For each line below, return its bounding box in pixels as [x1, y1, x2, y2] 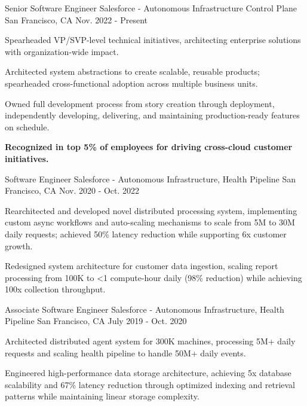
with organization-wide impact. [5, 45, 119, 57]
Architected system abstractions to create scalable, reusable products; [5, 65, 260, 78]
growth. [5, 239, 33, 252]
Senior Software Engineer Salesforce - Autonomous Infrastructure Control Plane [5, 2, 297, 14]
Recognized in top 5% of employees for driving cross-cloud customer [5, 141, 293, 153]
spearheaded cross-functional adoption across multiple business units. [5, 77, 258, 89]
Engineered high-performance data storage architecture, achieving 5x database [5, 367, 291, 379]
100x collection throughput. [5, 283, 106, 295]
